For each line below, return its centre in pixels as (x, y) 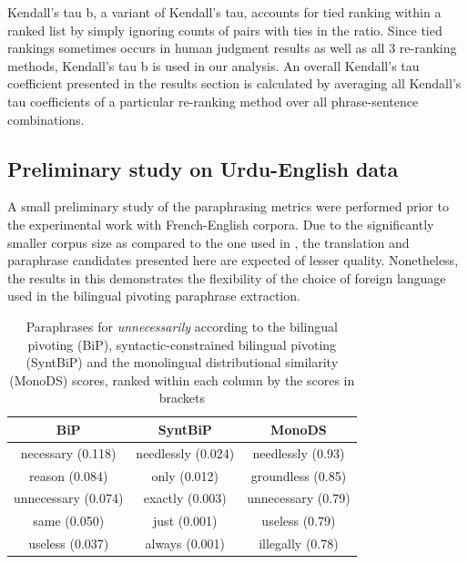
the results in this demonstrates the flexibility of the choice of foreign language (227, 277)
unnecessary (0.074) (69, 498)
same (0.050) (69, 521)
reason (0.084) (68, 475)
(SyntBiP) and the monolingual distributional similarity (182, 362)
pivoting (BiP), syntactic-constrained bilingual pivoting (182, 344)
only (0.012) (185, 475)
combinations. (46, 119)
